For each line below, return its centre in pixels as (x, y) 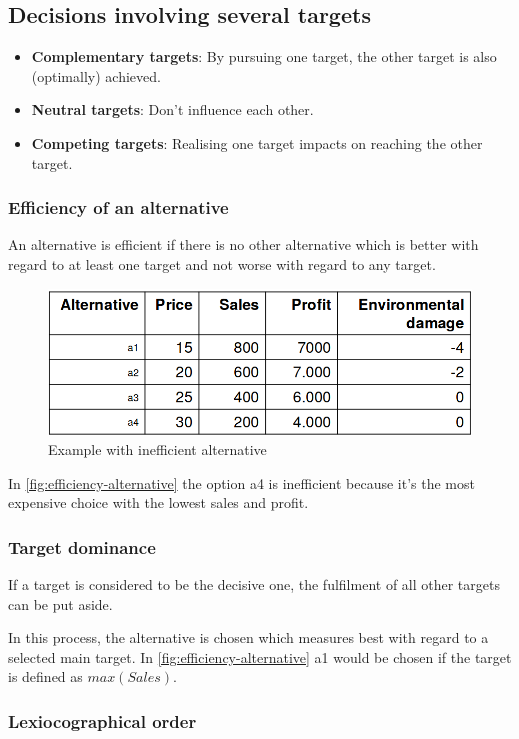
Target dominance (82, 546)
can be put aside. (60, 603)
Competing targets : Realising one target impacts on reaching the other (257, 142)
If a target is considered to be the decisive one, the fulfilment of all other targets (254, 584)
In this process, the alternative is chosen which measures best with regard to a (248, 637)
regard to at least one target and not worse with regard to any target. (222, 263)
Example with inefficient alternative (157, 449)
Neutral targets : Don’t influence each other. (172, 109)
